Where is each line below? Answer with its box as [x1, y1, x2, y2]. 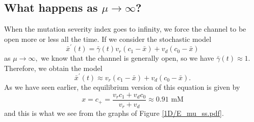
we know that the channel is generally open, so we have [41, 53, 214, 63]
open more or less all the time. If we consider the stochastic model [4, 33, 212, 44]
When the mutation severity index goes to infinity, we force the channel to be [4, 23, 246, 34]
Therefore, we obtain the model [4, 62, 103, 73]
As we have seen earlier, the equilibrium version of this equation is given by [4, 82, 240, 92]
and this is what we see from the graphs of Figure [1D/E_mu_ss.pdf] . [4, 108, 224, 118]
